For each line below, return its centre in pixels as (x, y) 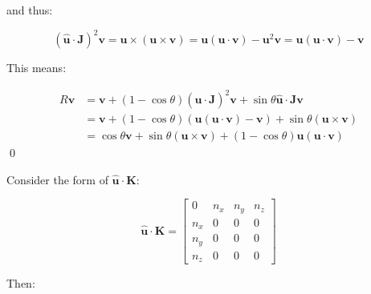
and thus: (30, 10)
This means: (37, 68)
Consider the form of (57, 179)
